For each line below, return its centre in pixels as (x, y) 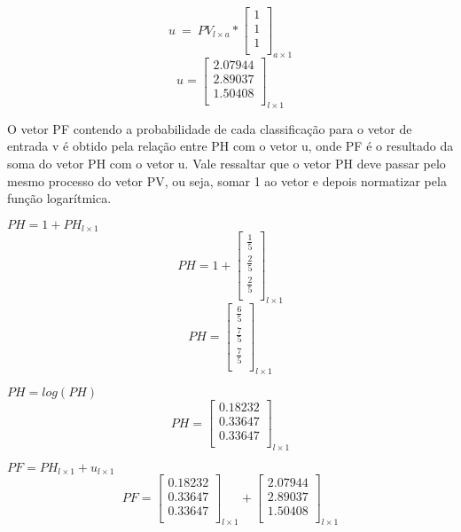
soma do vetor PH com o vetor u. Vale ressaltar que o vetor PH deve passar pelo (227, 164)
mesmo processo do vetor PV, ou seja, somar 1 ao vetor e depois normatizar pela (227, 180)
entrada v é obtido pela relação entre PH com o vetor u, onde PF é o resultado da (230, 146)
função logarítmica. (59, 198)
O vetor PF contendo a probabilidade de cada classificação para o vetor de (210, 128)
